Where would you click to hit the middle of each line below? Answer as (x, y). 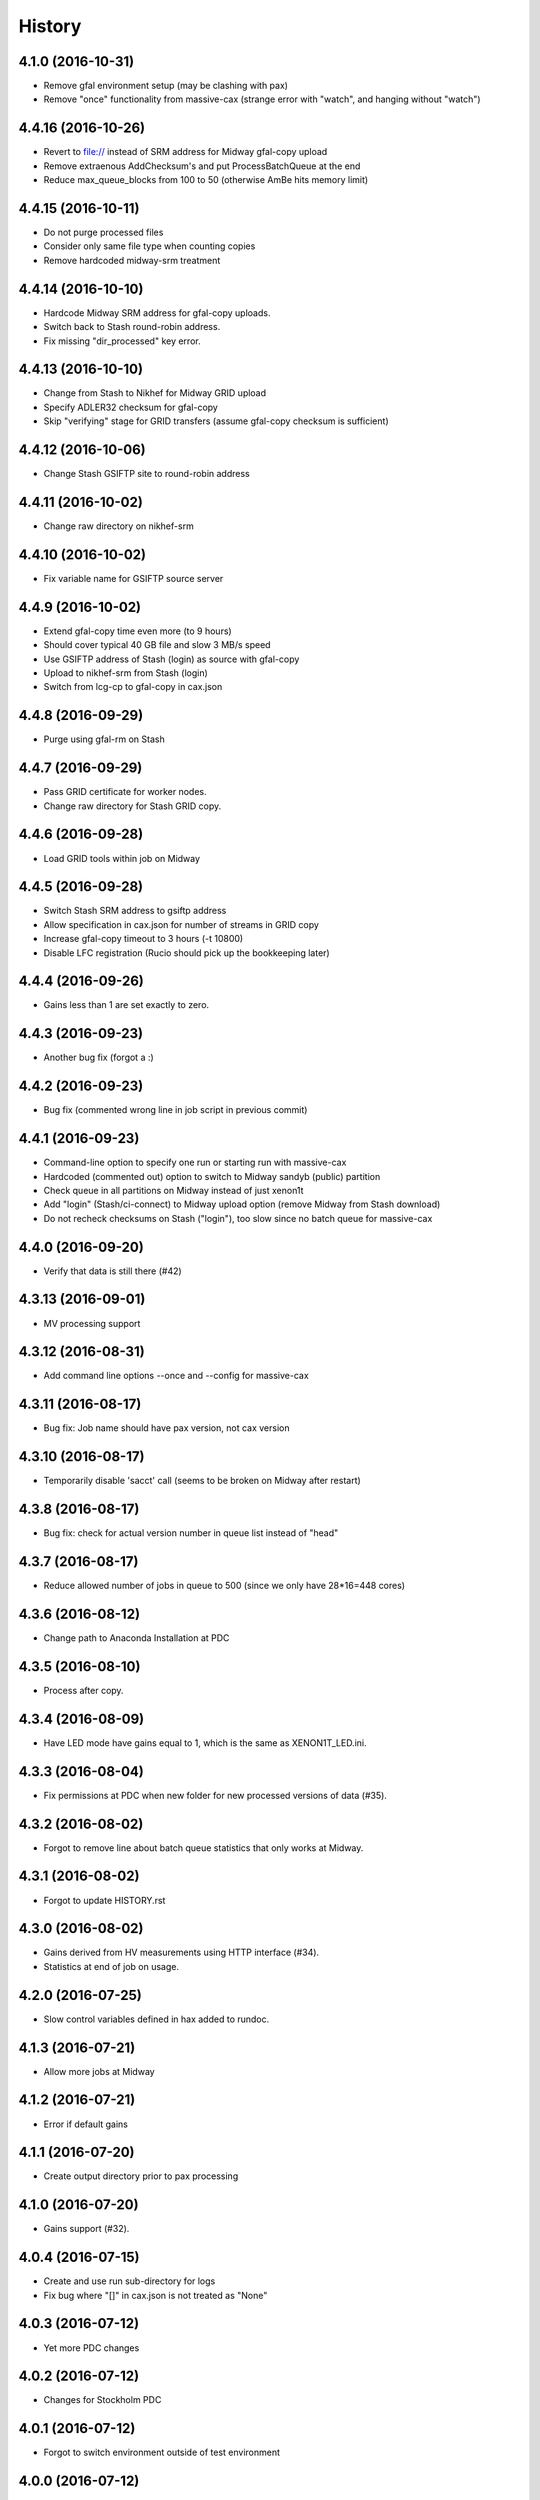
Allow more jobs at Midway (99, 2071)
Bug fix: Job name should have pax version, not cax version (166, 1428)
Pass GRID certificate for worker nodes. (125, 792)
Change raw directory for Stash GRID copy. (132, 806)
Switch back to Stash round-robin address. (132, 327)
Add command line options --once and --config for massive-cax (176, 1376)
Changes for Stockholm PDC (102, 2400)
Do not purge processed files (103, 232)
